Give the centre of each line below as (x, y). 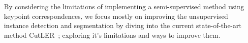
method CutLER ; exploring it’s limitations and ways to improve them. (112, 35)
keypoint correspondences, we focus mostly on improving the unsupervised (116, 16)
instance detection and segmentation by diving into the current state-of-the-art (123, 25)
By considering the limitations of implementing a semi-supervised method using (124, 6)
